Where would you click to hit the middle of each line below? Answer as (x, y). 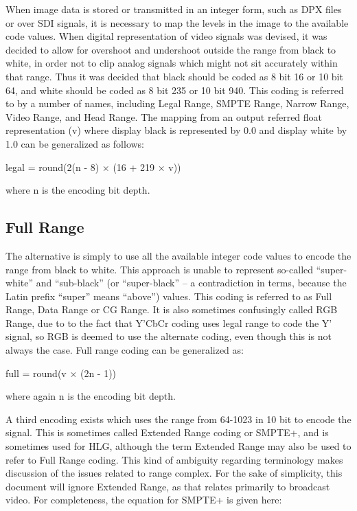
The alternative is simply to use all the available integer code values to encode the (178, 255)
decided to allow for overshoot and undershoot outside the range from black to (171, 49)
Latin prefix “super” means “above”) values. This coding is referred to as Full (169, 296)
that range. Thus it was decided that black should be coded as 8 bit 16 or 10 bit (174, 76)
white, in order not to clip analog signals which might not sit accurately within (172, 63)
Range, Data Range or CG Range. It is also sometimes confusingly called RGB (172, 309)
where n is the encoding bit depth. (78, 190)
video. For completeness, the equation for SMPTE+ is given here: (144, 500)
